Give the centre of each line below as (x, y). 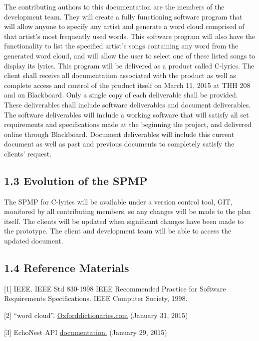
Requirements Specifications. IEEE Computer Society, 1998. (96, 298)
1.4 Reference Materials (67, 268)
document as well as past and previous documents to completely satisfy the (119, 144)
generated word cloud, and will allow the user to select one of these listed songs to (130, 55)
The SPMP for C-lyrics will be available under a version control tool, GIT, (118, 201)
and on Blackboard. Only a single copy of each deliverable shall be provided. (121, 95)
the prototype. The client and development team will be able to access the (118, 231)
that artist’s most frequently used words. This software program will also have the (129, 36)
